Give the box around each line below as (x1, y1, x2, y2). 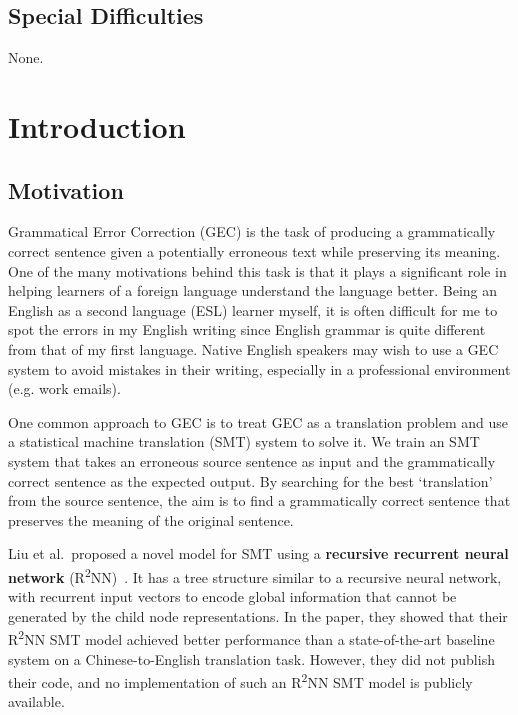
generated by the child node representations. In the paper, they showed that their (8, 605, 508, 626)
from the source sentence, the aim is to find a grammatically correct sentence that (8, 490, 511, 511)
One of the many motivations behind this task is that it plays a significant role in (8, 260, 507, 281)
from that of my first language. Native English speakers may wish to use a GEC (8, 338, 499, 359)
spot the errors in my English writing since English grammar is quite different (8, 319, 486, 340)
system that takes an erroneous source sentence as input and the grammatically (8, 450, 496, 471)
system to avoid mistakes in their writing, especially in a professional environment (8, 358, 511, 379)
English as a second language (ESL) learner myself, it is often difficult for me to (8, 299, 498, 320)
